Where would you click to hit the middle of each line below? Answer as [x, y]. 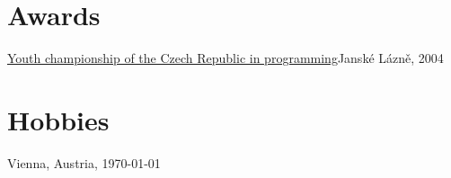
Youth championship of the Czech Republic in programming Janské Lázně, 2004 [225, 58]
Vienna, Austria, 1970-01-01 [84, 162]
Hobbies [58, 119]
